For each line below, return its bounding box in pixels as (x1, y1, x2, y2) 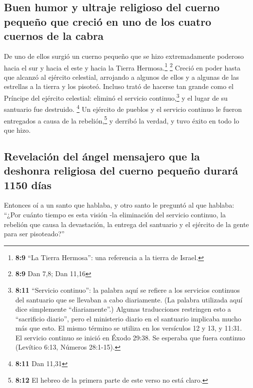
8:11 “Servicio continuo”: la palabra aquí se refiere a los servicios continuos (15, 284, 240, 295)
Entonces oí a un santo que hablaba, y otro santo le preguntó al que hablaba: (4, 200, 235, 210)
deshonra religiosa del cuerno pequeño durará (4, 163, 238, 178)
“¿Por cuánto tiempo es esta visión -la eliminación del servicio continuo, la (4, 209, 226, 219)
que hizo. (4, 124, 31, 135)
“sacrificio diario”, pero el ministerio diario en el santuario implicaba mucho (15, 313, 241, 323)
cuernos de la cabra (4, 28, 104, 43)
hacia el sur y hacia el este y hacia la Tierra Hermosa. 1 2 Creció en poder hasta (4, 61, 241, 72)
